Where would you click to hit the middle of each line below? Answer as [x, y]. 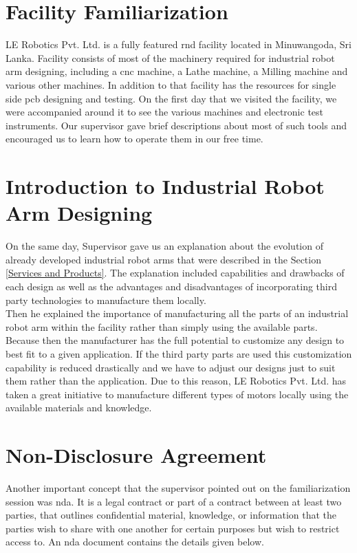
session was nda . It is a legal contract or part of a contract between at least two [174, 501]
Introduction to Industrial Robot [165, 186]
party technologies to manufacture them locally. [106, 300]
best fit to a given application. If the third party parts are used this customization [179, 353]
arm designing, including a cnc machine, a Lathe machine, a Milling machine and [177, 71]
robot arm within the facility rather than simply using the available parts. [162, 326]
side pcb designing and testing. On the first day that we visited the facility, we [171, 98]
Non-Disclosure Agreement [136, 455]
